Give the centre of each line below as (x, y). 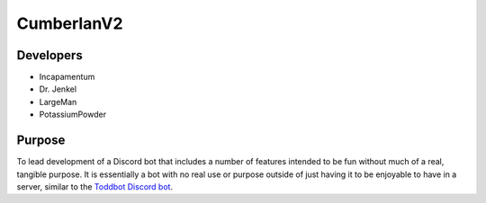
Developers (49, 55)
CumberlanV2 (70, 23)
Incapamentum (67, 77)
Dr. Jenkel (58, 89)
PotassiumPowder (73, 115)
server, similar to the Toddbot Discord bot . (95, 186)
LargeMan (58, 101)
